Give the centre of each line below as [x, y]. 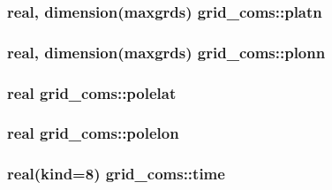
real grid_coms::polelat [92, 92]
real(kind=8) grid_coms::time [116, 174]
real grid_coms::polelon [93, 133]
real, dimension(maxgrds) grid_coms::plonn [166, 52]
